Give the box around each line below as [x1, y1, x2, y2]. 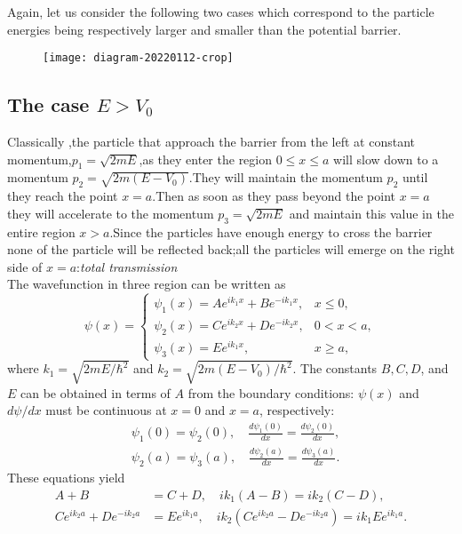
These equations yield [7, 468, 125, 486]
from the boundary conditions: [187, 383, 354, 402]
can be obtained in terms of [20, 383, 171, 402]
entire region [7, 222, 76, 241]
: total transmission [76, 257, 178, 275]
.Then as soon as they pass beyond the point [152, 187, 396, 205]
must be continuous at [45, 401, 167, 419]
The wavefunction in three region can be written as [7, 275, 286, 293]
